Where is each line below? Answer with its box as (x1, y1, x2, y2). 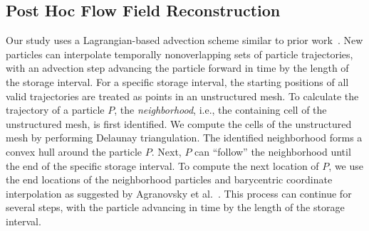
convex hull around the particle (6, 144, 142, 159)
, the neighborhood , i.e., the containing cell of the (114, 102, 327, 117)
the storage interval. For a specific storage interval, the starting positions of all (6, 74, 349, 89)
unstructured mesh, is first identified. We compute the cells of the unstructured (6, 116, 352, 131)
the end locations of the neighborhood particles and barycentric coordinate (6, 172, 333, 187)
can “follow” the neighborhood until (194, 144, 351, 159)
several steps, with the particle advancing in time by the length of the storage (6, 200, 345, 215)
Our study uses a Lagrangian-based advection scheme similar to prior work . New (6, 33, 363, 48)
